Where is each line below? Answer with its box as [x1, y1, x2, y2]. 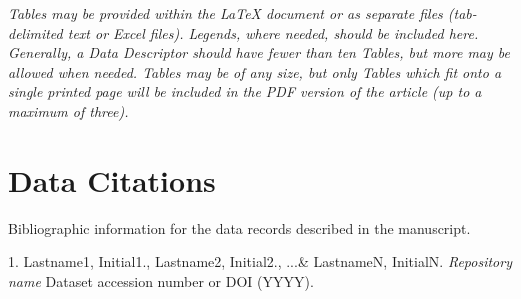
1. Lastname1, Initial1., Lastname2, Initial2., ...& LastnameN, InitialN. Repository [8, 251, 512, 272]
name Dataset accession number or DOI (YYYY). [8, 270, 314, 291]
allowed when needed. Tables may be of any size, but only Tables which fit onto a [8, 61, 502, 82]
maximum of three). [8, 100, 129, 121]
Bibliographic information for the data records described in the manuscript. [8, 217, 471, 238]
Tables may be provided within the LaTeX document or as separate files [8, 3, 443, 23]
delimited [8, 22, 63, 43]
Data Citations [8, 159, 216, 200]
